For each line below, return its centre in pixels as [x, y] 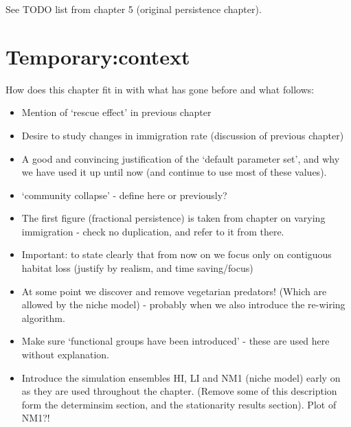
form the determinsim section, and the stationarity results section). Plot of [179, 404]
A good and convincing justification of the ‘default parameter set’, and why [181, 158]
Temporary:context [98, 56]
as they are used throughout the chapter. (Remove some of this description [179, 391]
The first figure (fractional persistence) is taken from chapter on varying [173, 218]
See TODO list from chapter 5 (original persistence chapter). [134, 9]
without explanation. [66, 355]
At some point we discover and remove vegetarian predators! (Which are [174, 291]
